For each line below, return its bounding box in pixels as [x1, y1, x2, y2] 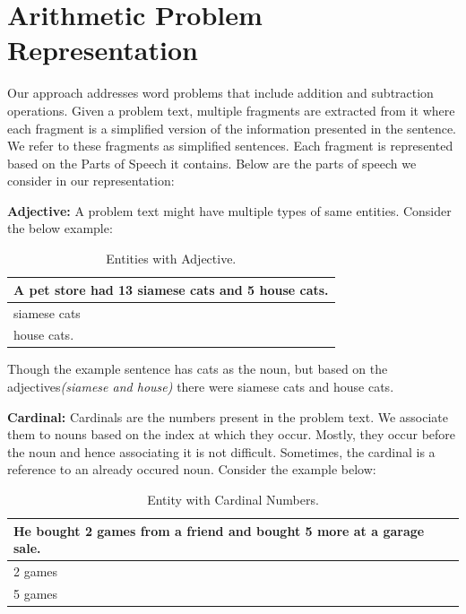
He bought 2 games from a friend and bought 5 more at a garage [13, 521, 425, 540]
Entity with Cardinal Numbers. [147, 490, 319, 508]
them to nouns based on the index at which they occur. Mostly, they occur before [7, 425, 456, 444]
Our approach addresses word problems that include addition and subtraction [7, 83, 434, 102]
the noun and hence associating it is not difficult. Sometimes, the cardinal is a [7, 442, 436, 461]
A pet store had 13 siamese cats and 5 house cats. [13, 280, 329, 298]
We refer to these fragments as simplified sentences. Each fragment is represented [7, 136, 453, 155]
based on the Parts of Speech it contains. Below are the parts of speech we [7, 153, 417, 172]
